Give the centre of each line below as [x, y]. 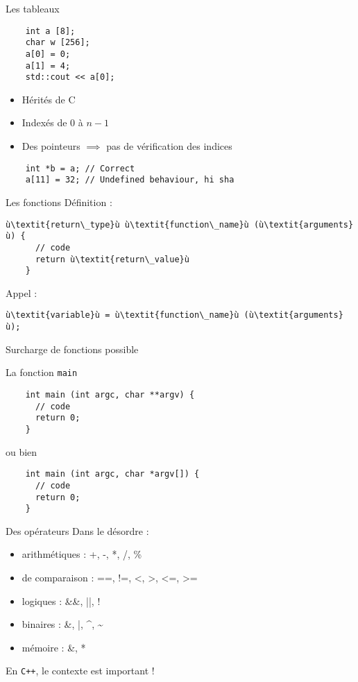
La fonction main [42, 372]
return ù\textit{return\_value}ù [112, 259]
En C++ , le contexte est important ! [80, 671]
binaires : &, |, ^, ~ [62, 624]
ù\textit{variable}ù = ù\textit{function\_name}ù [122, 315]
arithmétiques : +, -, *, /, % [82, 554]
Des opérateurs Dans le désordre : [77, 530]
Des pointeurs [51, 146]
